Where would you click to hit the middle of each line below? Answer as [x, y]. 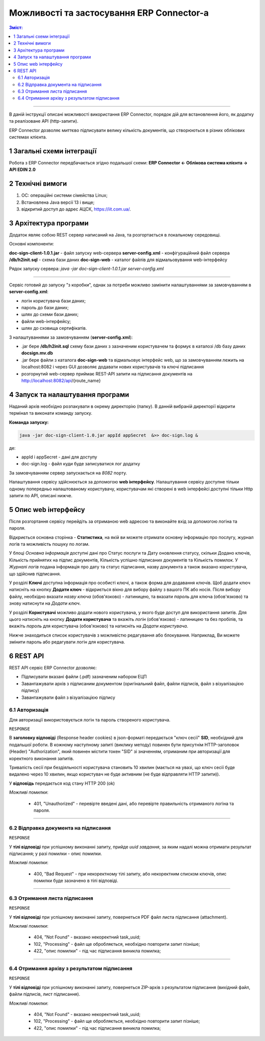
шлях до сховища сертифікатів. [54, 328]
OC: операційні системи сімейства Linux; [65, 195]
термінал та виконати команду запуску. [51, 413]
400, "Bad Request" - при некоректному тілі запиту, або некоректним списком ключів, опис [130, 874]
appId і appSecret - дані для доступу [59, 457]
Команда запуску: [29, 422]
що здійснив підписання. [35, 574]
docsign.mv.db [37, 353]
